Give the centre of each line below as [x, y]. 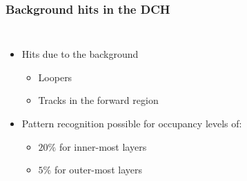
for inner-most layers [103, 146]
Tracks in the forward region [98, 100]
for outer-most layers [98, 170]
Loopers [55, 77]
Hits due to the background [80, 54]
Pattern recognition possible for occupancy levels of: [132, 123]
